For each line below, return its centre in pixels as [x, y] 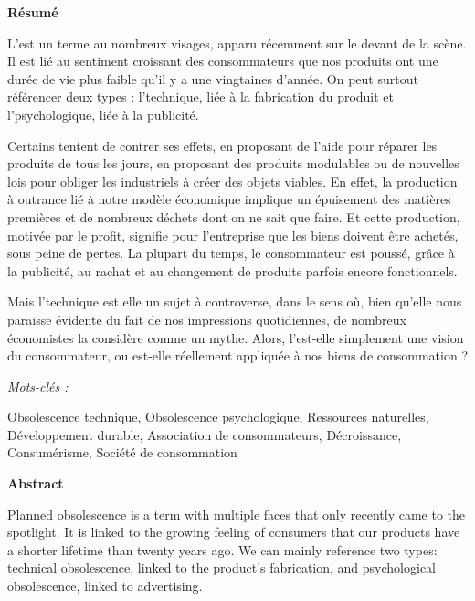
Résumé [33, 12]
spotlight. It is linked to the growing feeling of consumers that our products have [234, 532]
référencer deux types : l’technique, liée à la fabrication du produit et [201, 97]
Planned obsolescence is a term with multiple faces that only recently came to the [237, 514]
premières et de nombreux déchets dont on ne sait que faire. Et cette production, [234, 216]
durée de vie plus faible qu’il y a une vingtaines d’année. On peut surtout [213, 78]
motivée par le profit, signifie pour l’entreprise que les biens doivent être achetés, [233, 235]
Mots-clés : [38, 386]
